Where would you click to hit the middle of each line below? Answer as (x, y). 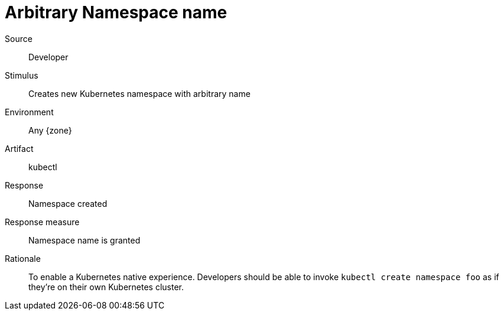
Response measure (42, 222)
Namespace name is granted (84, 240)
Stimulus (22, 75)
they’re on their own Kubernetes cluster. (106, 287)
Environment (29, 112)
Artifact (19, 148)
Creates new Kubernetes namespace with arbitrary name (139, 93)
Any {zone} (50, 130)
